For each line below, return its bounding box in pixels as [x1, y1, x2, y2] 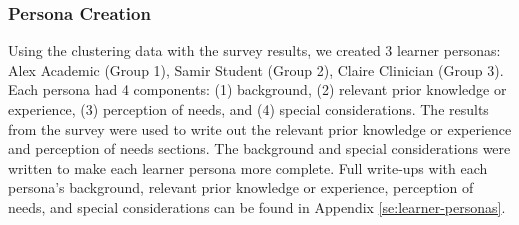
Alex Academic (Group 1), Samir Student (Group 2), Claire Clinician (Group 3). [8, 59, 504, 80]
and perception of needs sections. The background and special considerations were [8, 138, 511, 159]
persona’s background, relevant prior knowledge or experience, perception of [8, 177, 474, 198]
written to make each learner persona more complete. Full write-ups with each [8, 157, 488, 178]
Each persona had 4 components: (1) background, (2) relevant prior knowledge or [8, 79, 507, 100]
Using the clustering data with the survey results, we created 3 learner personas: [8, 40, 501, 61]
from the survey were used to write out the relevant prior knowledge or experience [8, 118, 512, 139]
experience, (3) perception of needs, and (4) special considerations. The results [8, 99, 489, 119]
